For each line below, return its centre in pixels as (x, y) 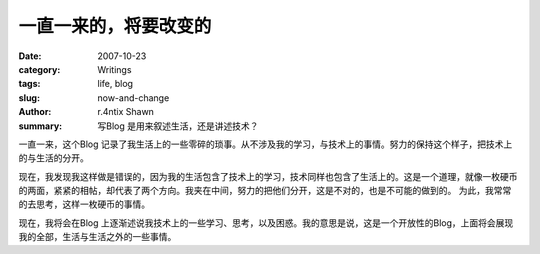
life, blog (115, 84)
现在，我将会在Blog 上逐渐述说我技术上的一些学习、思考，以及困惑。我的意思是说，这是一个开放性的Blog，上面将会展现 (266, 222)
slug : (29, 97)
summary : (40, 126)
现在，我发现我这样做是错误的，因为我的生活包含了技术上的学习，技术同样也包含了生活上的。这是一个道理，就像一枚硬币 (268, 176)
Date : (30, 56)
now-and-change (133, 97)
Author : (35, 112)
